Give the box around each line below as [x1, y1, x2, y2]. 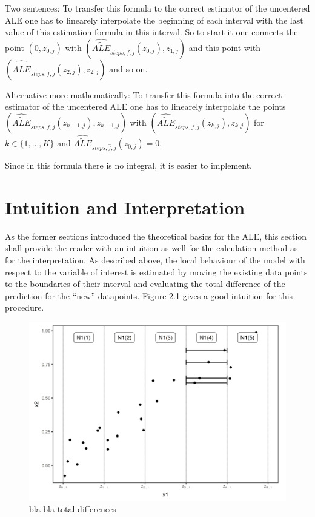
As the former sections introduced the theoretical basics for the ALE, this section [5, 229, 307, 242]
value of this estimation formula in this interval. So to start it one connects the [5, 25, 298, 38]
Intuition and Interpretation [5, 194, 245, 219]
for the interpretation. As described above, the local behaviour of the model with [5, 254, 305, 266]
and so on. [109, 62, 148, 75]
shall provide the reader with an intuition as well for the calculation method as [5, 242, 298, 254]
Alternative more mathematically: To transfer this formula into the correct [5, 88, 282, 101]
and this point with [188, 41, 261, 53]
